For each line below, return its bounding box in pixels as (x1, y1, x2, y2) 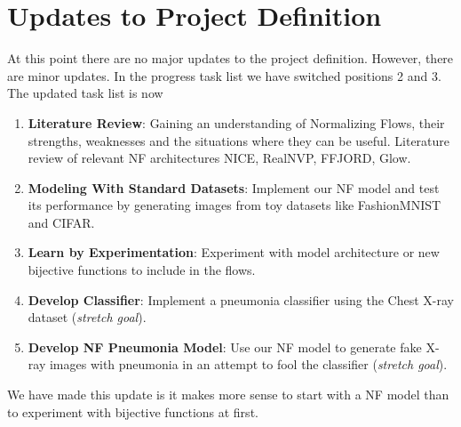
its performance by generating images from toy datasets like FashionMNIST (28, 196, 441, 214)
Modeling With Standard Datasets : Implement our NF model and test (28, 178, 440, 197)
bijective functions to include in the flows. (28, 261, 256, 279)
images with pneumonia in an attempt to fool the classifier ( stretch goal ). (49, 355, 448, 374)
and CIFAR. (28, 213, 95, 231)
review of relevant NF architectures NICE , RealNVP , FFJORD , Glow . (28, 149, 411, 167)
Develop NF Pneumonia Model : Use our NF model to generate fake (28, 337, 422, 356)
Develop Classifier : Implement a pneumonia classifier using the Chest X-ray (28, 290, 454, 309)
